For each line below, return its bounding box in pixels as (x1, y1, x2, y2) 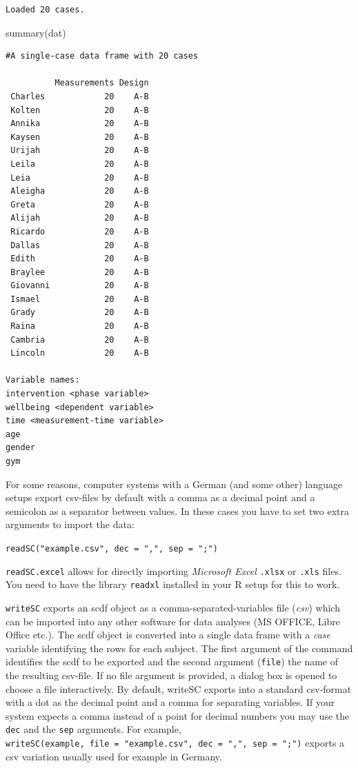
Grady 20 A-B (10, 307, 149, 318)
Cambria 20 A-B (10, 334, 149, 345)
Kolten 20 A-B (10, 105, 149, 115)
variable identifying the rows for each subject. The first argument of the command (6, 640, 353, 655)
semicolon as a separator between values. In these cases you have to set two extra (6, 503, 349, 518)
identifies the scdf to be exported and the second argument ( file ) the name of (6, 654, 338, 669)
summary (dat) (6, 25, 66, 39)
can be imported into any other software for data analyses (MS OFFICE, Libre (6, 614, 341, 628)
